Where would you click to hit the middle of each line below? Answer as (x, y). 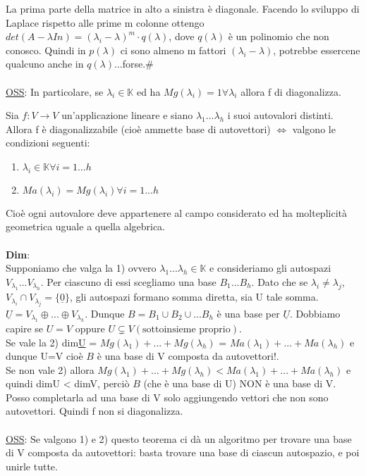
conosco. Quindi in (46, 50)
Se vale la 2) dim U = (51, 342)
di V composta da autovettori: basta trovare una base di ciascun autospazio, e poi (183, 452)
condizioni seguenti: (48, 143)
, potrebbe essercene (317, 50)
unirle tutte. (32, 466)
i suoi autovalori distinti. (280, 115)
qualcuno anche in (45, 64)
